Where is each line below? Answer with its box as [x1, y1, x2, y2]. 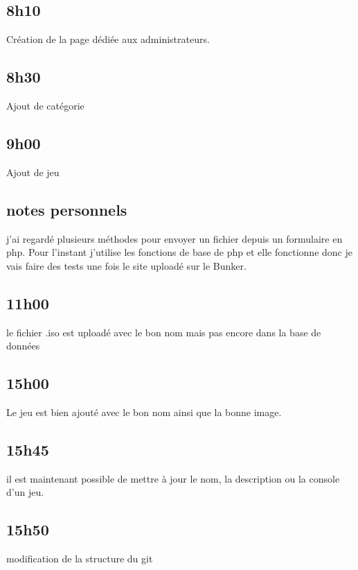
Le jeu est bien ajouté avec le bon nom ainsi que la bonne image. [6, 404, 282, 419]
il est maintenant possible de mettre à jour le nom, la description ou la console [6, 471, 340, 485]
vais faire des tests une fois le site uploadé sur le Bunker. [6, 258, 247, 273]
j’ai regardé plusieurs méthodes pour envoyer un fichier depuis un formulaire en [6, 231, 343, 245]
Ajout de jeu [6, 164, 60, 179]
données [6, 338, 40, 353]
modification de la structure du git [6, 551, 153, 566]
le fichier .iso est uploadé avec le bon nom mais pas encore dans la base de [6, 325, 321, 339]
